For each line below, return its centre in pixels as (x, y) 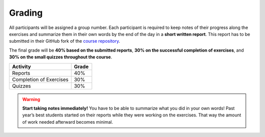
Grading (26, 13)
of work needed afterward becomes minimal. (68, 122)
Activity (22, 66)
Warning (31, 99)
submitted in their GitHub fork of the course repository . (65, 41)
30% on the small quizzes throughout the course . (61, 57)
